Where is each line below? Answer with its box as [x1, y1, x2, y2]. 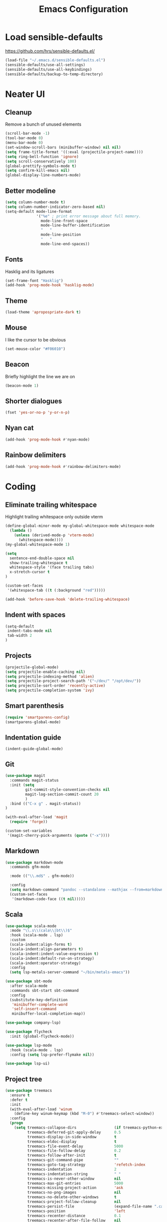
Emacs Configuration [39, 3, 128, 15]
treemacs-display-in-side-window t [27, 1134, 117, 1139]
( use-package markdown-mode [5, 860, 64, 865]
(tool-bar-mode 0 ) [5, 136, 43, 141]
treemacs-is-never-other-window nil [27, 1176, 121, 1181]
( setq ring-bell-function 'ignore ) [5, 154, 79, 159]
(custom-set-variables [5, 828, 52, 833]
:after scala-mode [9, 983, 48, 988]
